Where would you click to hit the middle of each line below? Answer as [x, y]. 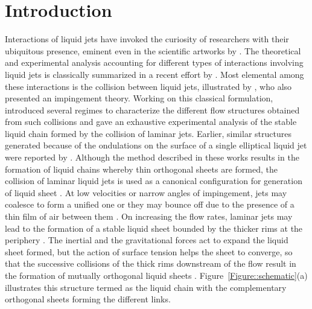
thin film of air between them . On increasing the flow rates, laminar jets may [149, 216]
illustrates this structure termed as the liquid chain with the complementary [146, 287]
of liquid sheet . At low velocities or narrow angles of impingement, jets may [146, 192]
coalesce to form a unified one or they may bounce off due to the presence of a [150, 204]
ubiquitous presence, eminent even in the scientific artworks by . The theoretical [153, 50]
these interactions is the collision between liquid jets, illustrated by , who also [148, 86]
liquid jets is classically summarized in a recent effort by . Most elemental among [154, 74]
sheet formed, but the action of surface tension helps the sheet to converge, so [149, 251]
